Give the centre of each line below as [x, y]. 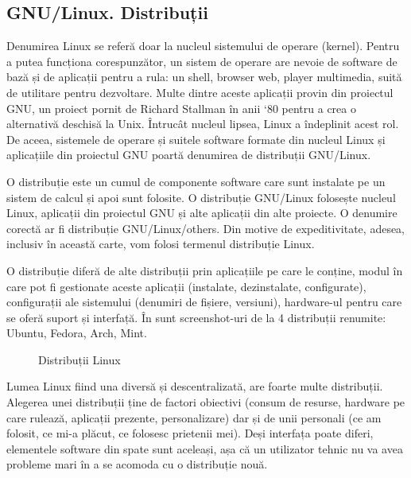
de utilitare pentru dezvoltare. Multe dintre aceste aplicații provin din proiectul [200, 92]
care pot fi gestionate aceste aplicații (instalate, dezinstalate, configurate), [186, 286]
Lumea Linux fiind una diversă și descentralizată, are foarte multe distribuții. [195, 386]
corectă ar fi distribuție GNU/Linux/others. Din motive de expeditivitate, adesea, [206, 228]
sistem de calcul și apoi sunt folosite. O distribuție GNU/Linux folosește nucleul [201, 197]
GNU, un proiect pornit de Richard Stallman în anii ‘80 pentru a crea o [181, 108]
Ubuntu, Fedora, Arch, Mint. [77, 333]
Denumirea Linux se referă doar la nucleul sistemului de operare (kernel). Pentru [203, 46]
